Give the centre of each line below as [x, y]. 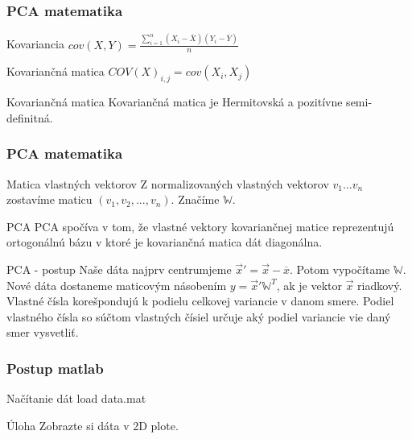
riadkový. [380, 285]
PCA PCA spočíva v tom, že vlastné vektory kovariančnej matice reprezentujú [200, 226]
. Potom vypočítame [340, 269]
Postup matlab [55, 368]
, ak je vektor [309, 285]
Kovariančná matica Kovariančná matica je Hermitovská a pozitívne [175, 102]
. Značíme [195, 199]
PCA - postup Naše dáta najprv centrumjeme [119, 269]
